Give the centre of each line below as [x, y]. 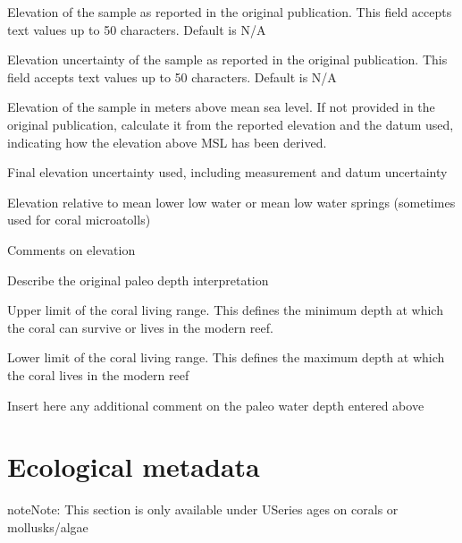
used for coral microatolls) [79, 220]
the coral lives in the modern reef [98, 374]
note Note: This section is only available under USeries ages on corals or [203, 509]
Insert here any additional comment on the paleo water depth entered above [216, 405]
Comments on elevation [71, 249]
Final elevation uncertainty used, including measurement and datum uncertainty [227, 172]
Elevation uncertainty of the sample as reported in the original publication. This [227, 59]
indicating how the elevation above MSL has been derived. [167, 142]
